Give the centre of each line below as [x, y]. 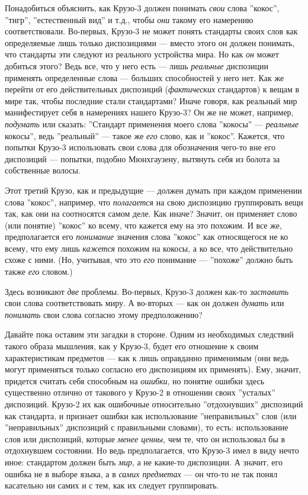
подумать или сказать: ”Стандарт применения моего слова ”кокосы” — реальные [152, 123]
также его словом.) [39, 271]
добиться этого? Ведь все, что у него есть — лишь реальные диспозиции [137, 65]
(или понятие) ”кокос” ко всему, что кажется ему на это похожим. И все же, [143, 225]
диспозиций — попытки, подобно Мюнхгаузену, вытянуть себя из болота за [142, 158]
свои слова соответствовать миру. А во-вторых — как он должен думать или [145, 303]
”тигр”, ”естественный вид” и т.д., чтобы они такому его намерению [129, 19]
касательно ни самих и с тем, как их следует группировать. [112, 485]
